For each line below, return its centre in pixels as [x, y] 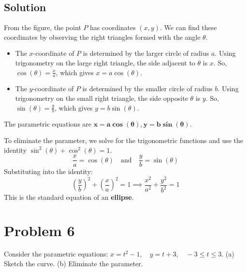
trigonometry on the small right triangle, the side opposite [102, 98]
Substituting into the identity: [48, 171]
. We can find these [189, 27]
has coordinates [113, 27]
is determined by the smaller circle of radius [147, 88]
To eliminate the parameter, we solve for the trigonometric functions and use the [124, 140]
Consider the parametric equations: [56, 254]
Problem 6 [39, 231]
